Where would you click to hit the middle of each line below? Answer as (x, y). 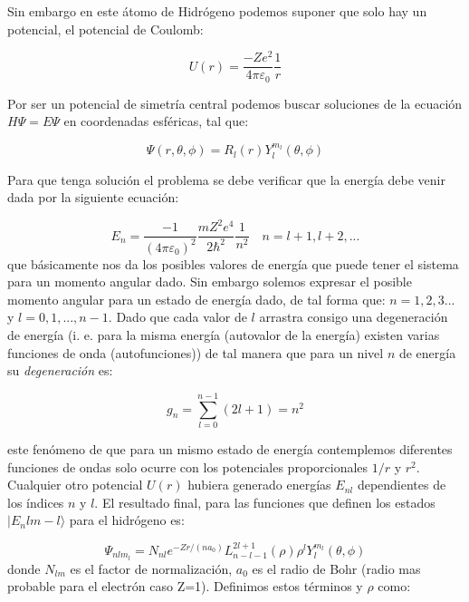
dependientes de (402, 485)
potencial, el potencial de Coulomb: (105, 29)
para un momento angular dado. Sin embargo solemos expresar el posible (210, 282)
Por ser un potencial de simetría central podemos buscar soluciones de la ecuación (235, 103)
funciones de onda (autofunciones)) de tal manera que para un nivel (196, 352)
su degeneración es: (60, 370)
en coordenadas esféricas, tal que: (156, 121)
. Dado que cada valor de (177, 317)
